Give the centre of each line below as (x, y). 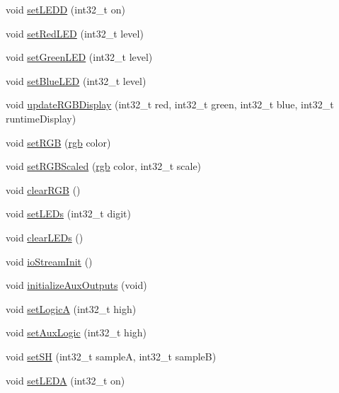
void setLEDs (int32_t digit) (68, 213)
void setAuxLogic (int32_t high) (76, 332)
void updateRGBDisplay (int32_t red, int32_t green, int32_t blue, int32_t (170, 104)
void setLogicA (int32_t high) (71, 308)
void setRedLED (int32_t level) (75, 33)
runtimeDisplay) (41, 118)
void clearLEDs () (45, 237)
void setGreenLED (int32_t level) (79, 57)
